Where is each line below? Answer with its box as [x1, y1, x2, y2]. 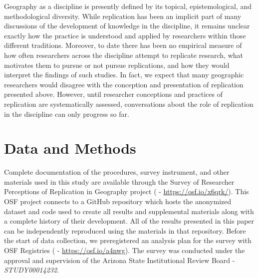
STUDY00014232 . [4, 265, 59, 275]
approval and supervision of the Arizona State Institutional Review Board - [4, 255, 235, 265]
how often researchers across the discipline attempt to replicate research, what [4, 49, 244, 60]
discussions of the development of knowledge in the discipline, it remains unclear [4, 20, 250, 31]
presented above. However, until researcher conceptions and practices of [4, 89, 223, 99]
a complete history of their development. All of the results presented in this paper [4, 216, 255, 226]
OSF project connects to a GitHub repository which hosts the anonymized [4, 196, 232, 207]
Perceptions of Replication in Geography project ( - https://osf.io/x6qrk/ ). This [4, 186, 249, 197]
